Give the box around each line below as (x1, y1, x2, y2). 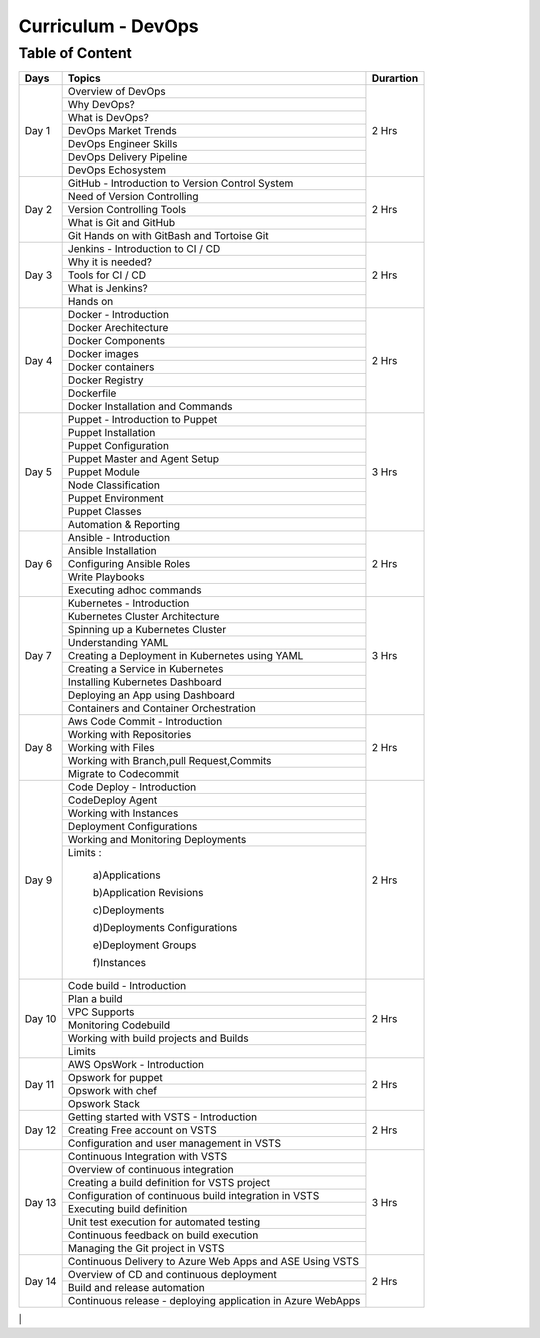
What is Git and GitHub (67, 216, 176, 230)
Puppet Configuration (67, 439, 170, 453)
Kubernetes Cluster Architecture (67, 610, 220, 624)
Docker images (67, 347, 139, 361)
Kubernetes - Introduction (67, 596, 190, 610)
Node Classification (67, 478, 160, 492)
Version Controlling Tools (67, 203, 187, 217)
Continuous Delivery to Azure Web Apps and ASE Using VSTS (67, 1255, 360, 1269)
